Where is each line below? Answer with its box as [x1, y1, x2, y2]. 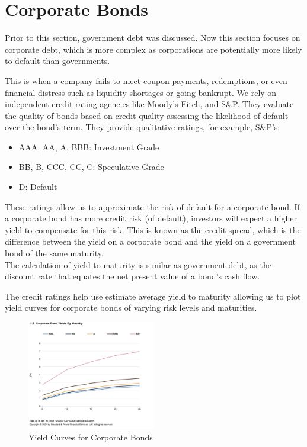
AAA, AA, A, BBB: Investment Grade [18, 140, 159, 153]
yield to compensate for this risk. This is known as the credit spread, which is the [5, 223, 301, 236]
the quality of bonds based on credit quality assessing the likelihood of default [5, 109, 289, 121]
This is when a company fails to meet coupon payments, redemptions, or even [5, 74, 287, 86]
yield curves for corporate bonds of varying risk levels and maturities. [5, 301, 257, 314]
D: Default [18, 181, 57, 193]
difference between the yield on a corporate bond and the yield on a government [5, 235, 296, 247]
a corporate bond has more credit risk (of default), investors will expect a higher [5, 212, 297, 224]
